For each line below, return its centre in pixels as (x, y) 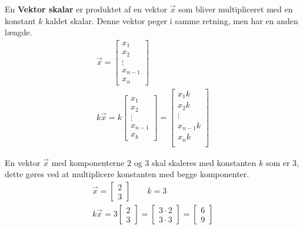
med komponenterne (88, 162)
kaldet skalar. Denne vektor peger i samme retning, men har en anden (172, 20)
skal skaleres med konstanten (204, 162)
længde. (19, 32)
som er (278, 162)
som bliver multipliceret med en (236, 9)
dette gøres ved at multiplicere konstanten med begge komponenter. (127, 174)
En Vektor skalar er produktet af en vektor (86, 9)
